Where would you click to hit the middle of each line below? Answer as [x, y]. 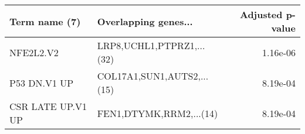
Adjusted [261, 14]
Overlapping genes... [145, 21]
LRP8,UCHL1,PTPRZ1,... [151, 45]
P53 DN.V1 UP [42, 83]
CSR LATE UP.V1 [48, 106]
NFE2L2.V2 [34, 52]
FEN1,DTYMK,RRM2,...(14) [157, 113]
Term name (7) [45, 21]
